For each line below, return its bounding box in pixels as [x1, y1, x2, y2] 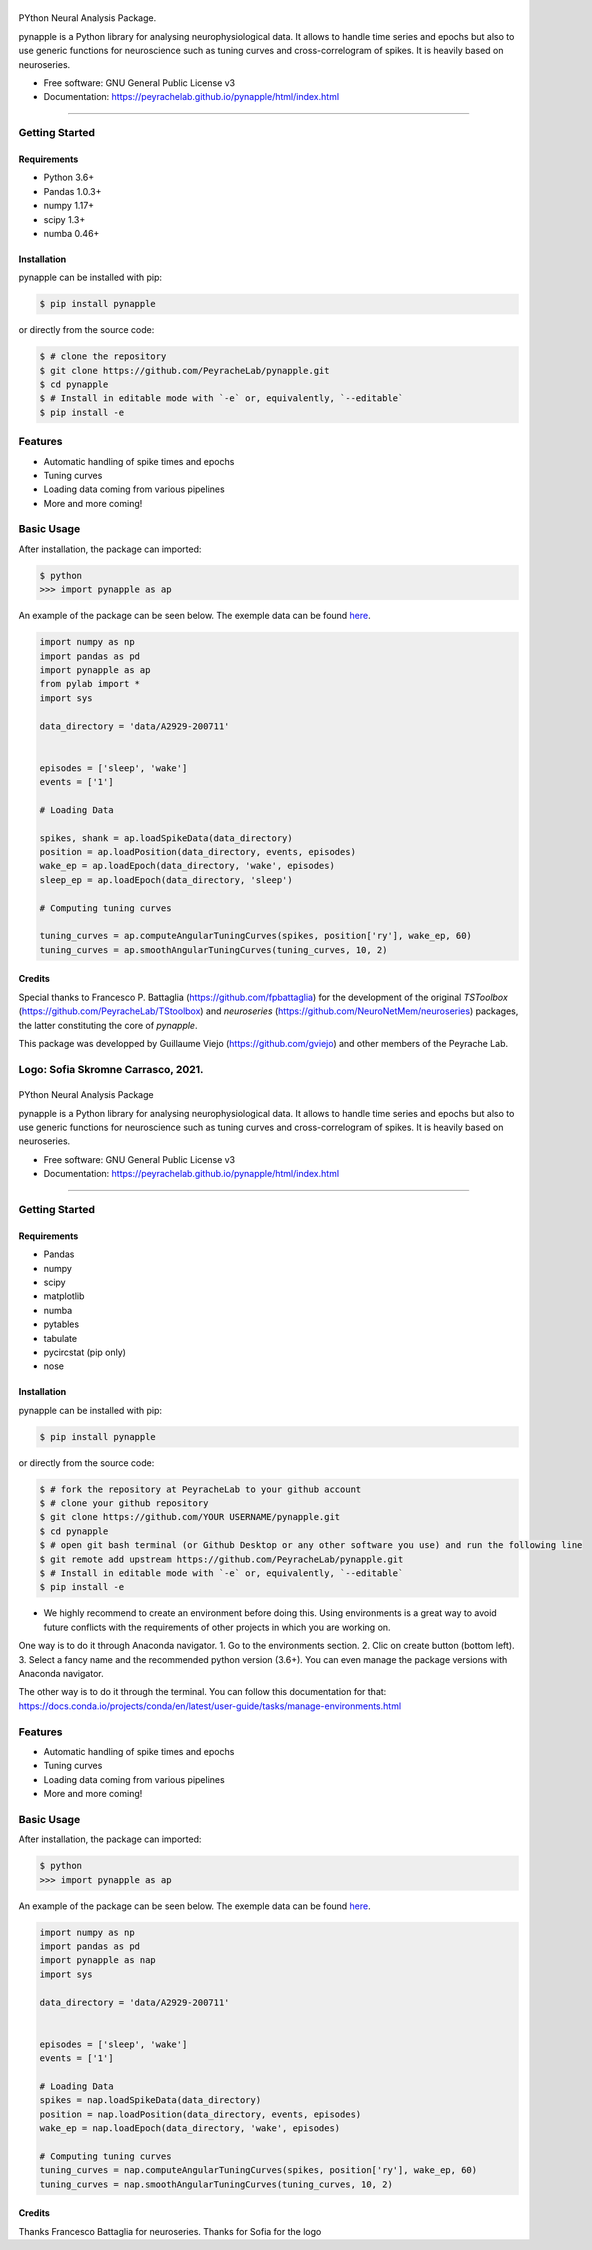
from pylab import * [39, 678, 140, 690]
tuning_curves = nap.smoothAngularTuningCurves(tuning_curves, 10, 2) [39, 2178, 394, 2190]
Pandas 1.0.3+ [43, 185, 102, 197]
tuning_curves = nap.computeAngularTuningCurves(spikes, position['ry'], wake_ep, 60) [39, 2165, 478, 2176]
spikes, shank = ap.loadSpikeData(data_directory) [39, 832, 294, 844]
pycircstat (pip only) [43, 1346, 127, 1358]
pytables [43, 1318, 80, 1330]
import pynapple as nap [39, 1955, 157, 1966]
